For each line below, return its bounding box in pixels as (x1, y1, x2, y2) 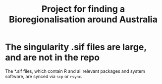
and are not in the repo (5, 52, 100, 63)
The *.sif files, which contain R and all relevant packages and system (5, 68, 145, 74)
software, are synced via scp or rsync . (5, 73, 83, 79)
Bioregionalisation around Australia (9, 14, 158, 25)
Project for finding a (41, 3, 125, 15)
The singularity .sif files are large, (5, 42, 147, 53)
